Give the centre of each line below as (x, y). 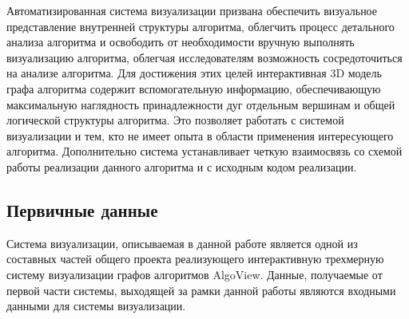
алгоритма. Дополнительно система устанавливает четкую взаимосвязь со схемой (204, 151)
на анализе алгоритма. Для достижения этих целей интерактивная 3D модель (194, 73)
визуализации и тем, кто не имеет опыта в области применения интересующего (200, 135)
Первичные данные (82, 209)
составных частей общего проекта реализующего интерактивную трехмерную (195, 259)
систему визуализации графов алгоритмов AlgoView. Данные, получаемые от (195, 274)
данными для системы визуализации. (96, 306)
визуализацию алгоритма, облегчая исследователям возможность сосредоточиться (204, 57)
